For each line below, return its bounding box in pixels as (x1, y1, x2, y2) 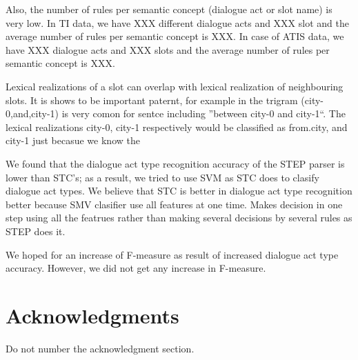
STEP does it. (6, 223, 66, 238)
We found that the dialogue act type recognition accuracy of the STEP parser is (6, 156, 345, 170)
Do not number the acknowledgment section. (6, 341, 195, 355)
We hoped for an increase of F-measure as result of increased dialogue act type (6, 247, 339, 261)
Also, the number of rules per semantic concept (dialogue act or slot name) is (6, 2, 332, 16)
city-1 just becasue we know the (6, 133, 140, 148)
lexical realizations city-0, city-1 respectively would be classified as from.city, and (6, 119, 348, 134)
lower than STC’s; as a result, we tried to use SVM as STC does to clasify (6, 170, 319, 184)
